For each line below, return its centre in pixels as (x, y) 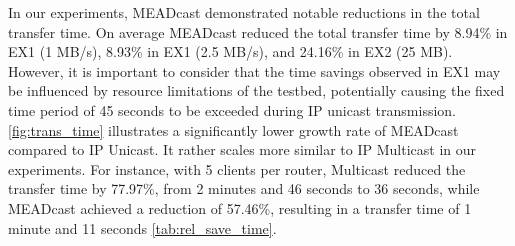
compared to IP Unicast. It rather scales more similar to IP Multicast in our (242, 149)
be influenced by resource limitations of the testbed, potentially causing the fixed (256, 90)
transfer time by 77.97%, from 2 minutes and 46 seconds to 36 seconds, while (244, 188)
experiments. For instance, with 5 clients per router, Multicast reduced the (237, 168)
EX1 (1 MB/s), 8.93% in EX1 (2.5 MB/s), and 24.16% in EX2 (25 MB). (230, 51)
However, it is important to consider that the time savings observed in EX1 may (254, 70)
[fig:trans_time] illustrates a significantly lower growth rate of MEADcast (233, 129)
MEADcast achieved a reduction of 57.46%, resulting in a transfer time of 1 (240, 207)
